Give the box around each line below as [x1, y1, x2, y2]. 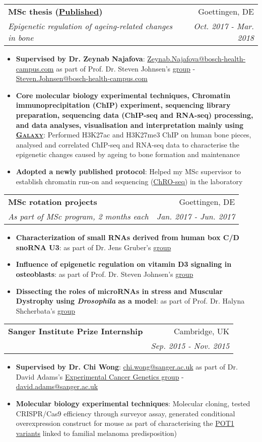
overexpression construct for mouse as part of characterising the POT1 [16, 418, 234, 428]
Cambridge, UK [174, 325, 230, 337]
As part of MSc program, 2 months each [8, 210, 149, 223]
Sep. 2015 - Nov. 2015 [151, 340, 230, 352]
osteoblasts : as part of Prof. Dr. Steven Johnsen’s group [16, 268, 193, 279]
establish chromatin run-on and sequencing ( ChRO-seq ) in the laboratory [16, 176, 243, 186]
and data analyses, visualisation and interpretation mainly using [16, 119, 244, 130]
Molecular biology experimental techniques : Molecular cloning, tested [16, 398, 250, 409]
